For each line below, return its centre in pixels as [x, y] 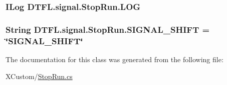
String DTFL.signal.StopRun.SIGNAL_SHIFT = [108, 29]
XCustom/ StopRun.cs [39, 76]
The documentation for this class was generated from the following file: [115, 59]
